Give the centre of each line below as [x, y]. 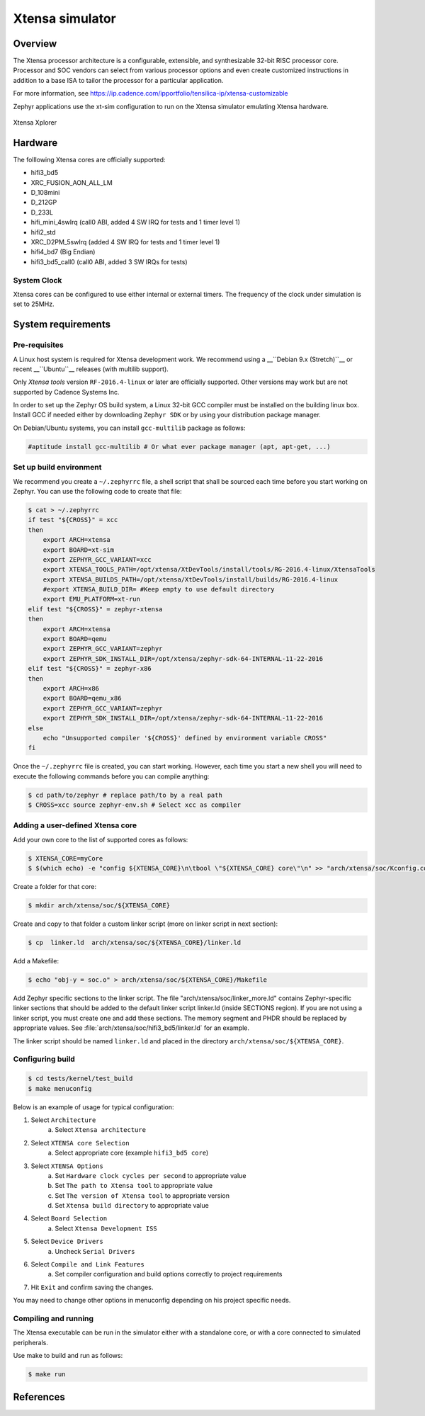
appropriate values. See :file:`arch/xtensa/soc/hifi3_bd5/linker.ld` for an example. [131, 1028]
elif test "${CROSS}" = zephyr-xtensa [95, 609]
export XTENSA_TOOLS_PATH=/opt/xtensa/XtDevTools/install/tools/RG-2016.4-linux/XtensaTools [209, 570]
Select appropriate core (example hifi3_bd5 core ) [132, 1153]
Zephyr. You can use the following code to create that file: [97, 491]
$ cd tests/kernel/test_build [80, 1079]
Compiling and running [53, 1318]
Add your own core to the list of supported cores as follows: [101, 839]
